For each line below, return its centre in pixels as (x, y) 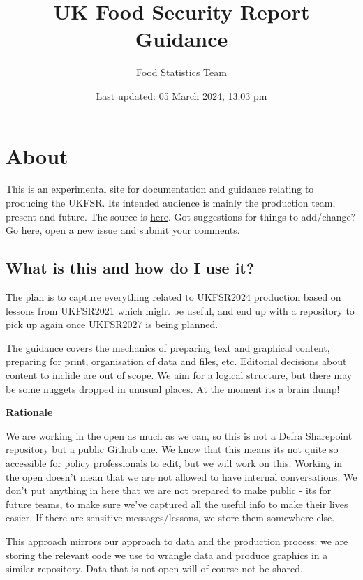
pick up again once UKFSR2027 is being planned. (112, 324)
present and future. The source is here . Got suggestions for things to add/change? (181, 216)
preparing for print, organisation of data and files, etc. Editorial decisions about (176, 361)
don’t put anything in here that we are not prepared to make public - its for (169, 490)
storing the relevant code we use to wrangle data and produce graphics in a (167, 555)
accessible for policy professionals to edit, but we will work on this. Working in (174, 462)
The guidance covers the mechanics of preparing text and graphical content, (168, 347)
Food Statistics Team (181, 72)
